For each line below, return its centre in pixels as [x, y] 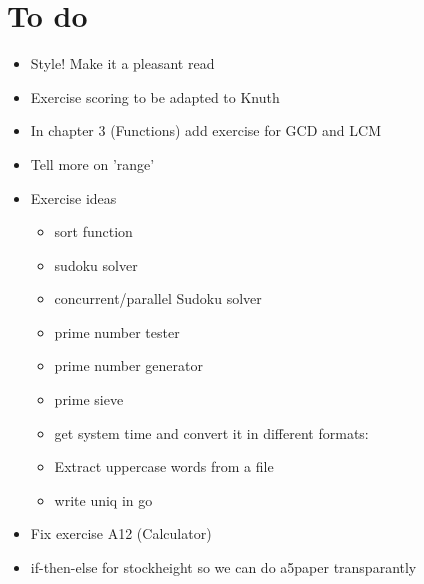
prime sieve [89, 399]
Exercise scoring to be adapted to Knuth [155, 96]
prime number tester [117, 331]
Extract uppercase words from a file [164, 466]
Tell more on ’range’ [92, 163]
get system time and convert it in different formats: [211, 432]
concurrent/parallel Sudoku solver [158, 298]
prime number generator [128, 365]
